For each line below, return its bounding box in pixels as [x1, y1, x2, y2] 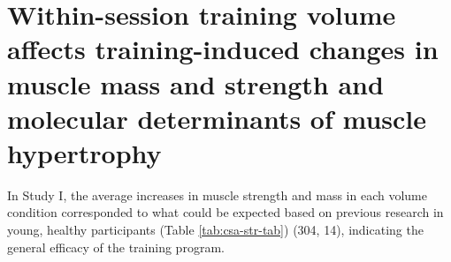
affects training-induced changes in [7, 31, 439, 67]
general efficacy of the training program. [7, 237, 225, 256]
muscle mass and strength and [7, 65, 384, 101]
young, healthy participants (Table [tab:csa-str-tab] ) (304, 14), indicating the [7, 221, 424, 239]
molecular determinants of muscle [7, 100, 427, 136]
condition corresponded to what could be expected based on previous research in [7, 203, 444, 221]
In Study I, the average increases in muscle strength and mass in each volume [7, 185, 427, 204]
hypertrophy [7, 134, 162, 170]
